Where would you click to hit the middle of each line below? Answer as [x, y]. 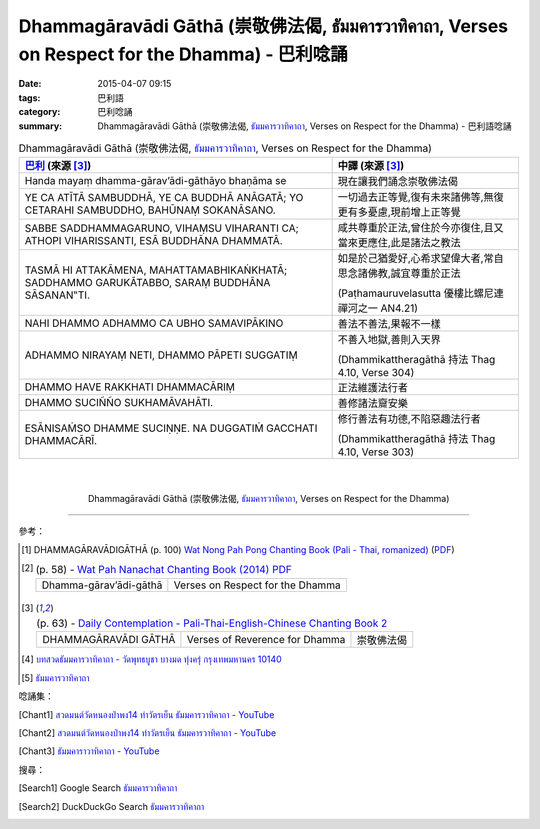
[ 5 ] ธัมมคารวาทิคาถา [55, 677]
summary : [40, 126]
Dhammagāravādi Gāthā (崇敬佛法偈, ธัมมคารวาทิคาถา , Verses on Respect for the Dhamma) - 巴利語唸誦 [304, 126]
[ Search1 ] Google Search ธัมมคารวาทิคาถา [98, 788]
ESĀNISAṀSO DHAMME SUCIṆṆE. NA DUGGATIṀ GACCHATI [171, 428]
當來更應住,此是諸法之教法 [399, 243]
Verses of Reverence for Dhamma [266, 640]
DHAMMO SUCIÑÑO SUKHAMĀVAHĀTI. [119, 403]
